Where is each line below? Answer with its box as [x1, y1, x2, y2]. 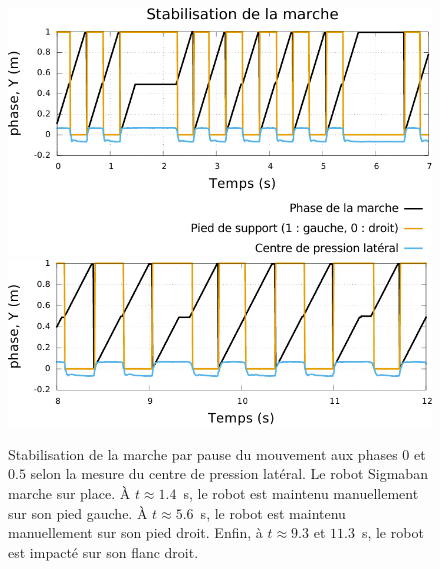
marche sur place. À [8, 483, 131, 503]
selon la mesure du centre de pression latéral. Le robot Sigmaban [30, 463, 428, 484]
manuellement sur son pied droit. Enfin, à [8, 522, 263, 543]
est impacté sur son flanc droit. [8, 541, 199, 562]
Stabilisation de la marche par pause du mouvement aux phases [8, 443, 398, 464]
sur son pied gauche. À [8, 502, 148, 523]
